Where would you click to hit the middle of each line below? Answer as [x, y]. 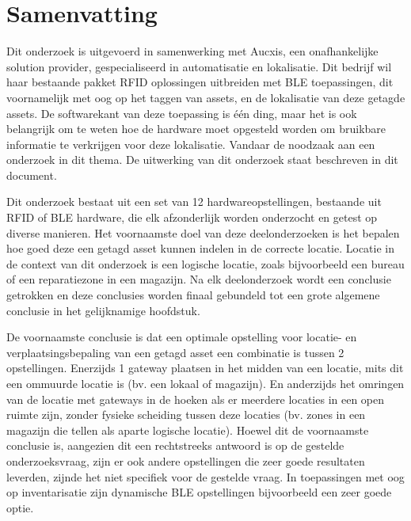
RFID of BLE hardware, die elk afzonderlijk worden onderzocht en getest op [192, 217]
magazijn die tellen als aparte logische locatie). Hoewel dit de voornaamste [188, 430]
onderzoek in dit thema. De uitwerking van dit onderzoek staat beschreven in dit [202, 160]
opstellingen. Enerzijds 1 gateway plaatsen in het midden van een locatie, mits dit [205, 368]
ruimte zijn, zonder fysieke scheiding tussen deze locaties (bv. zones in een [186, 415]
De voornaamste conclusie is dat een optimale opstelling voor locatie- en [182, 337]
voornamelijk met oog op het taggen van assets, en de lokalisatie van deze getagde [206, 97]
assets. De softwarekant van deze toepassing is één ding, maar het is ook [182, 113]
